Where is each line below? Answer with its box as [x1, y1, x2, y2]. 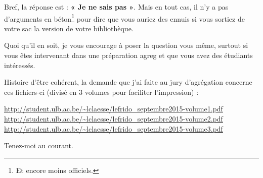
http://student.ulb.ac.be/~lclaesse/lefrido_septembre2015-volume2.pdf [4, 113, 223, 124]
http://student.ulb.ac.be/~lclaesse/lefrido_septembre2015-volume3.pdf [4, 123, 223, 134]
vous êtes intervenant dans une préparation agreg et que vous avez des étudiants [4, 50, 253, 61]
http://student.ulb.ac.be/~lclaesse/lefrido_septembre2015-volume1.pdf [4, 103, 223, 114]
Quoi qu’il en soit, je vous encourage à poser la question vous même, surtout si [4, 40, 248, 50]
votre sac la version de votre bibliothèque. [4, 23, 134, 33]
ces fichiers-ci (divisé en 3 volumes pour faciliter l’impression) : [4, 86, 199, 97]
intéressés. [4, 60, 35, 70]
